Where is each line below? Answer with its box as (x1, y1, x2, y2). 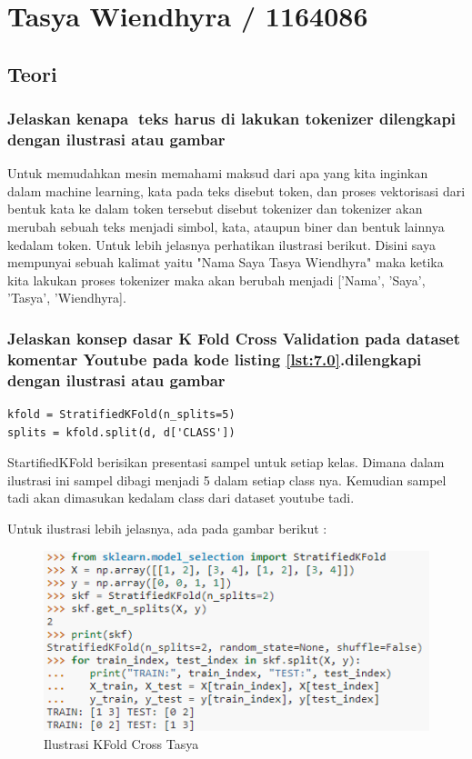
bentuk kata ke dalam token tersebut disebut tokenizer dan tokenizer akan (7, 199, 423, 218)
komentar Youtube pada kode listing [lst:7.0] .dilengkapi (7, 347, 422, 370)
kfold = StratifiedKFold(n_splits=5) (7, 408, 236, 422)
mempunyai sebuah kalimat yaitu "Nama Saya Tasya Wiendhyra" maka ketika (7, 253, 444, 272)
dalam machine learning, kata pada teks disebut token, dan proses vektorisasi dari (7, 181, 466, 200)
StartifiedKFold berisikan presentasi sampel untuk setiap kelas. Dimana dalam (7, 453, 445, 472)
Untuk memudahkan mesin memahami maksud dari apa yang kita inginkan (7, 164, 428, 183)
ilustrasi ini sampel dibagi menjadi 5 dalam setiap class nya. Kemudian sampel (7, 470, 447, 489)
